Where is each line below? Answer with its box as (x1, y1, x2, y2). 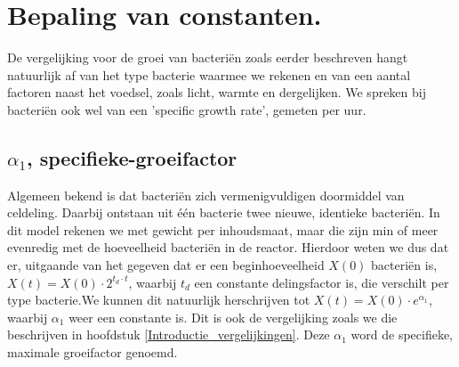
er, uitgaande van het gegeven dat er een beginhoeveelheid (7, 256, 325, 274)
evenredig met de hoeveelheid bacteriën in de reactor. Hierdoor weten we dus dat (7, 238, 449, 257)
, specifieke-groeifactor (26, 143, 238, 171)
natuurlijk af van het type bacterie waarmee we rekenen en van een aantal (7, 65, 411, 84)
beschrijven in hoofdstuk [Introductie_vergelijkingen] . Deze (7, 325, 330, 344)
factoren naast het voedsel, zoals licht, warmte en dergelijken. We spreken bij (7, 83, 426, 102)
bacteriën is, (371, 256, 438, 274)
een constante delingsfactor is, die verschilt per (194, 273, 449, 291)
